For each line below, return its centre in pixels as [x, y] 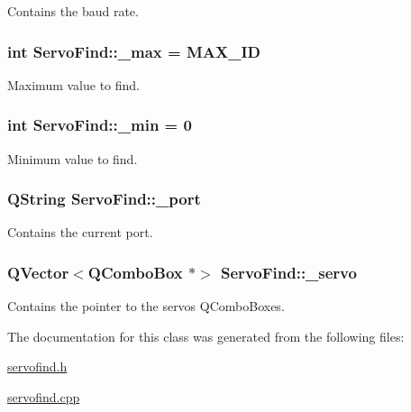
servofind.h [37, 366]
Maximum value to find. [74, 84]
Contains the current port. [80, 232]
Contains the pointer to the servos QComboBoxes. [146, 306]
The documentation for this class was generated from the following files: [206, 336]
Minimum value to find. [73, 158]
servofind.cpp [44, 397]
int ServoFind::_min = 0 [100, 125]
